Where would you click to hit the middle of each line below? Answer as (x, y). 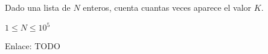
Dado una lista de (38, 7)
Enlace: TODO (33, 46)
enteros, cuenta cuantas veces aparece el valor (167, 7)
